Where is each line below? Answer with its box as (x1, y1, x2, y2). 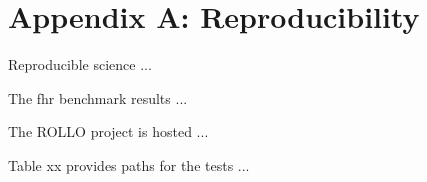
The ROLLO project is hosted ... (8, 121, 209, 142)
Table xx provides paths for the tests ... (8, 154, 250, 175)
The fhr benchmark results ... (8, 87, 188, 108)
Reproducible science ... (8, 54, 152, 75)
